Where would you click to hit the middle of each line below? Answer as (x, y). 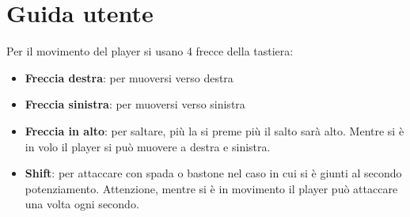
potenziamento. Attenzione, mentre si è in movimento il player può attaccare (211, 188)
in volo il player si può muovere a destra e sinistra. (148, 146)
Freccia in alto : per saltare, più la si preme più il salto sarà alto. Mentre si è (214, 130)
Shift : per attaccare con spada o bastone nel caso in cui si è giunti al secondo (213, 173)
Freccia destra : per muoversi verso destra (129, 77)
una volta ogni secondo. (82, 204)
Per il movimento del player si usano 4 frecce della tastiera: (150, 51)
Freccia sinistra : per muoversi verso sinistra (135, 104)
